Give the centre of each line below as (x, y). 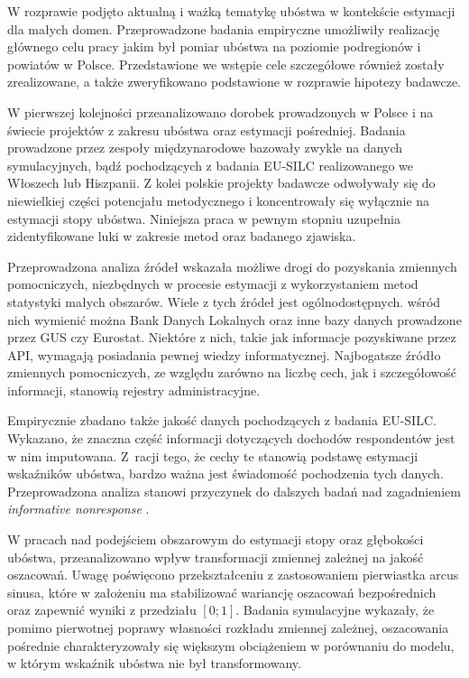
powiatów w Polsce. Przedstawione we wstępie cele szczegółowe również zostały (226, 64)
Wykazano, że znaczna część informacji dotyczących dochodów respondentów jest (231, 438)
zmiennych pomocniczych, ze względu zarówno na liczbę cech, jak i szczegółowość (232, 372)
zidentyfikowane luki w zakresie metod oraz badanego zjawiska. (182, 236)
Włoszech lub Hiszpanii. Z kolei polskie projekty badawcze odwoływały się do (221, 183)
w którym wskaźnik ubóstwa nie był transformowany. (154, 663)
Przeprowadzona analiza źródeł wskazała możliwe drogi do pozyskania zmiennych (232, 266)
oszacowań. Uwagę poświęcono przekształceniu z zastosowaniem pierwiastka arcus (233, 575)
